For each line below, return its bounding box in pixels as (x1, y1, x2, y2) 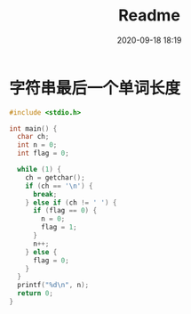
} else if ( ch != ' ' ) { (25, 197, 117, 207)
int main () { (9, 124, 58, 133)
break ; (32, 189, 58, 198)
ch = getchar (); (25, 173, 86, 182)
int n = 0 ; (17, 141, 58, 149)
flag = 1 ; (41, 223, 77, 232)
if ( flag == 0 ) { (32, 206, 98, 215)
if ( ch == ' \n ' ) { (25, 181, 93, 190)
